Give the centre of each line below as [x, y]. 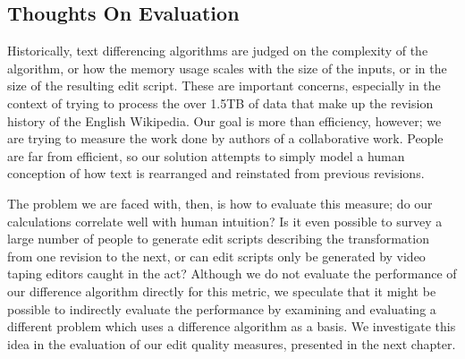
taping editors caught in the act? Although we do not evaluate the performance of [232, 274]
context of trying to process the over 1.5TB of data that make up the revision [220, 103]
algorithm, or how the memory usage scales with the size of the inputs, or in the [227, 68]
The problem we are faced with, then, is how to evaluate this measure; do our [220, 203]
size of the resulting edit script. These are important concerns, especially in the [224, 85]
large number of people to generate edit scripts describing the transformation [218, 239]
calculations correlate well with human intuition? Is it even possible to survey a [225, 221]
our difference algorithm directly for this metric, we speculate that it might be [222, 291]
